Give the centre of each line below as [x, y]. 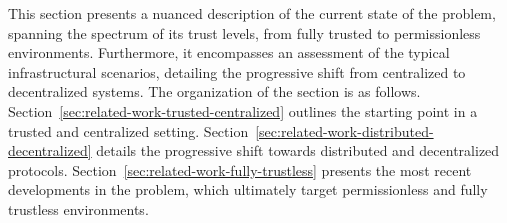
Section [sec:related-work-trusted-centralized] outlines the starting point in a [243, 110]
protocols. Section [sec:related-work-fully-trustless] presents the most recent [240, 169]
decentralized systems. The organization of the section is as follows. [214, 91]
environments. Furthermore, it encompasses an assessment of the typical [229, 52]
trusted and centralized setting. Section [128, 130]
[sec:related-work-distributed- [344, 130]
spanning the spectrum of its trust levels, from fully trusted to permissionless [244, 32]
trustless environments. [78, 208]
